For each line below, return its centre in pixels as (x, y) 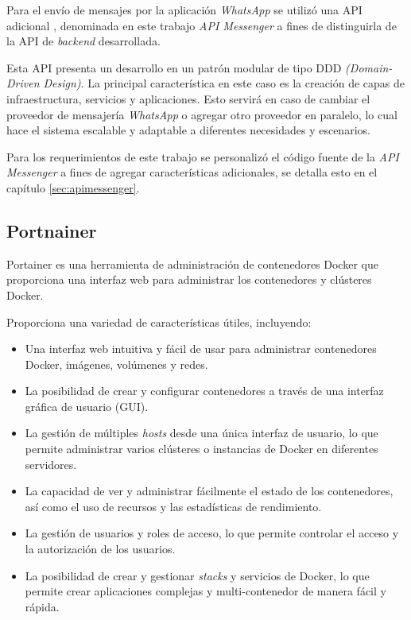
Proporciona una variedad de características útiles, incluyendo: (159, 322)
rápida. (42, 606)
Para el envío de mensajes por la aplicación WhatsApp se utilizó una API (184, 10)
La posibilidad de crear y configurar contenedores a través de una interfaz (204, 391)
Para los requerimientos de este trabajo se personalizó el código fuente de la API (203, 156)
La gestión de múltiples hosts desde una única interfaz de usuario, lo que (202, 433)
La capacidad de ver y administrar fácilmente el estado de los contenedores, (209, 491)
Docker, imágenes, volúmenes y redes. (116, 364)
